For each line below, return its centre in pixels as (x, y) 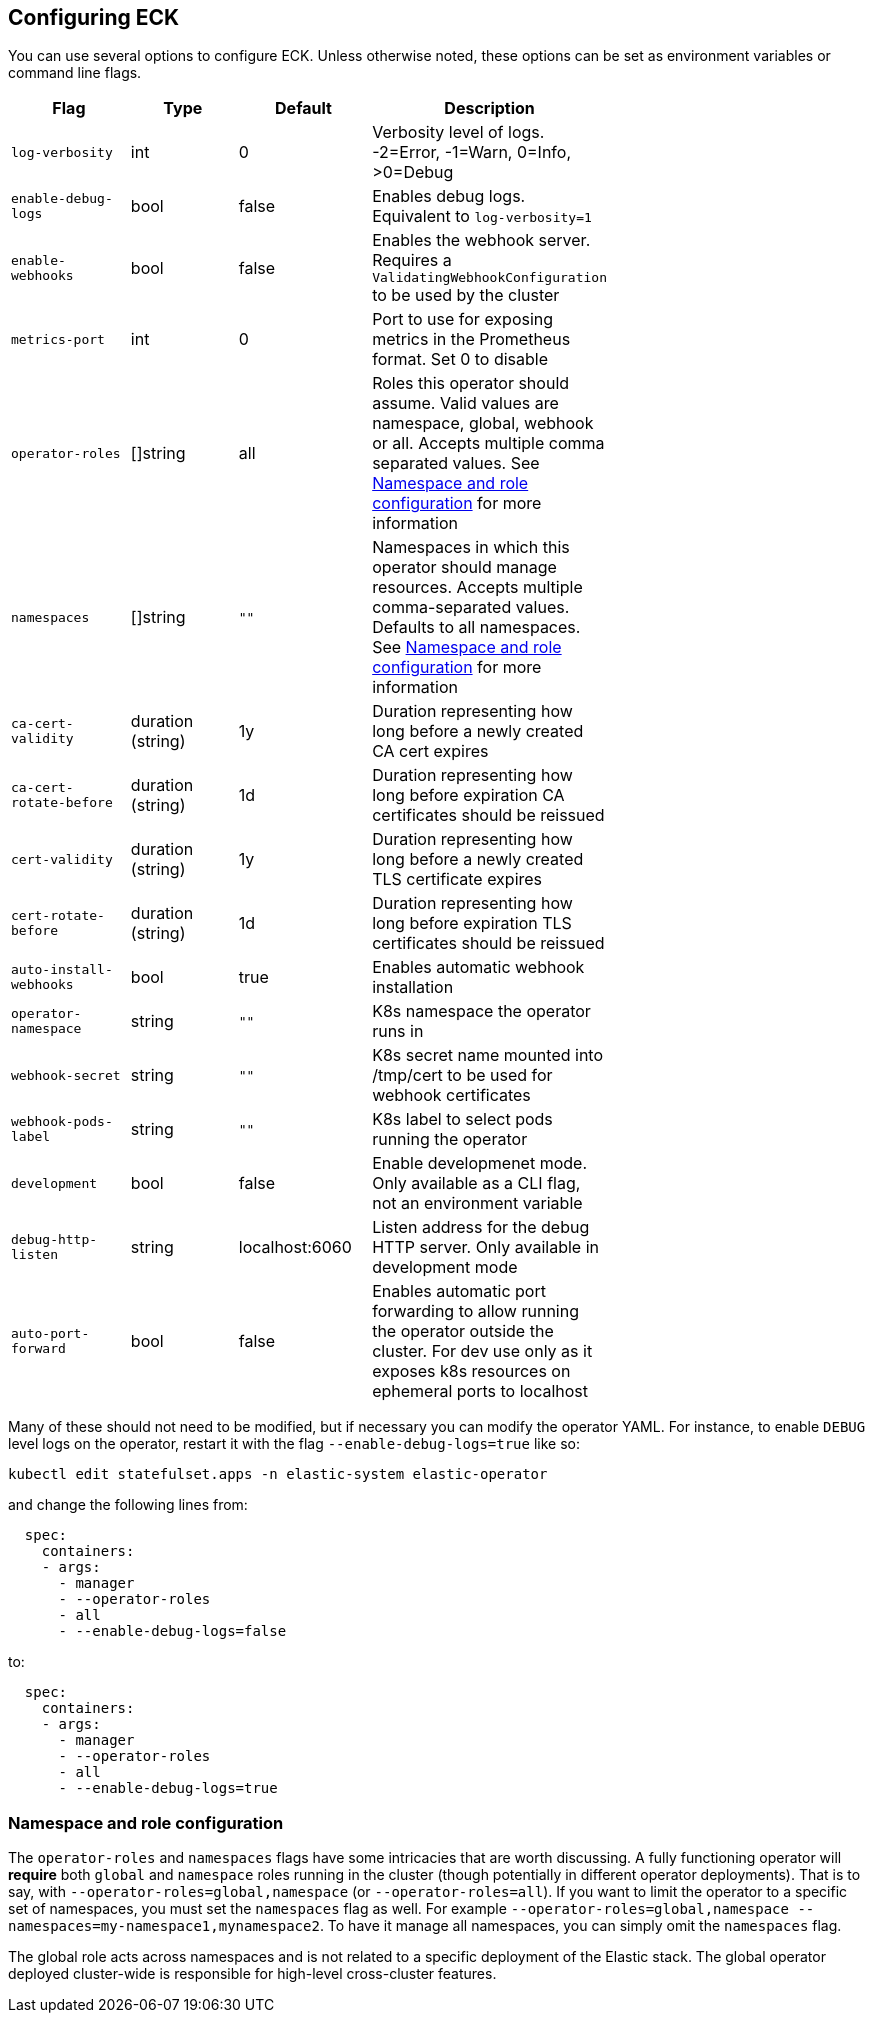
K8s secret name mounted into (488, 1055)
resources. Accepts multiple (477, 587)
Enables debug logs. (449, 196)
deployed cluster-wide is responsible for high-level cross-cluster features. (252, 1974)
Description (489, 108)
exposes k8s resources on (471, 1371)
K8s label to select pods (462, 1119)
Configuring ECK (94, 17)
